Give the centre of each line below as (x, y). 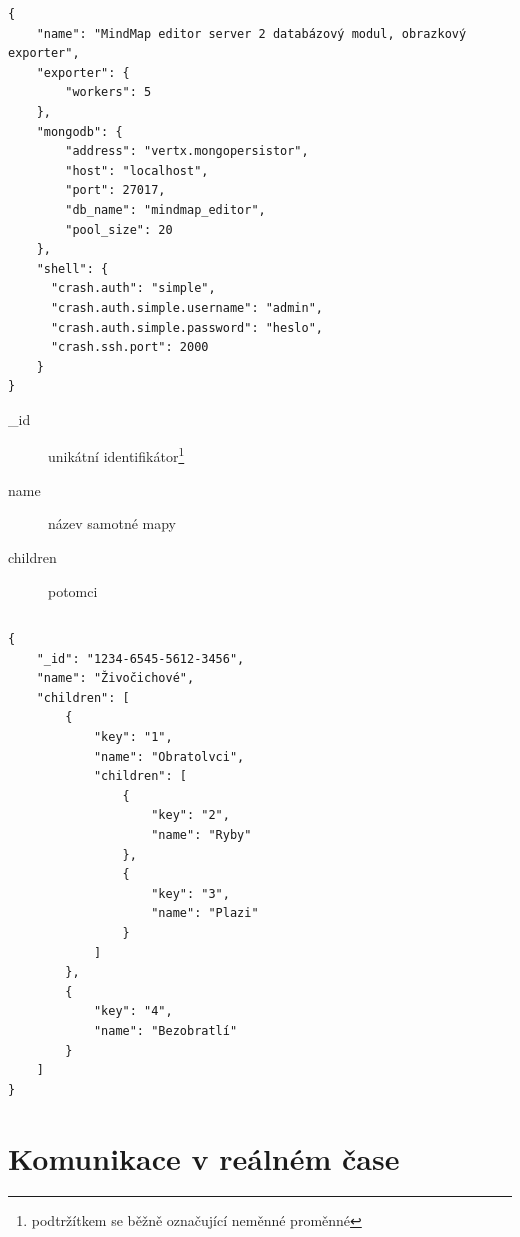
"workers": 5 (108, 92)
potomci (73, 590)
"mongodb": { (79, 131)
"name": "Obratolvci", (169, 756)
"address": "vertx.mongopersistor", (187, 151)
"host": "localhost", (137, 170)
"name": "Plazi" (205, 913)
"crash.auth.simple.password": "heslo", (186, 327)
